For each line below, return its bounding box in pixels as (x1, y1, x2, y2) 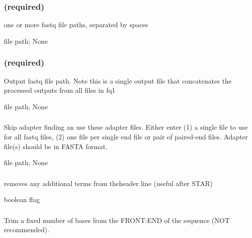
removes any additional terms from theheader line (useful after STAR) (4, 178, 213, 188)
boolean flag (4, 194, 40, 204)
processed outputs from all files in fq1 (4, 85, 115, 95)
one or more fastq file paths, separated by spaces (4, 19, 148, 30)
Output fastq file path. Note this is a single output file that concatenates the (4, 75, 232, 85)
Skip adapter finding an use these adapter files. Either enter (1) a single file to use (4, 122, 248, 132)
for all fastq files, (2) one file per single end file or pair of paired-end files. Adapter (4, 131, 248, 141)
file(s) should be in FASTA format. (4, 141, 108, 151)
